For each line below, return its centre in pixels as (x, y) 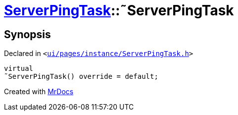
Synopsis (27, 34)
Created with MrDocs (39, 92)
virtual (19, 69)
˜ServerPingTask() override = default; (81, 77)
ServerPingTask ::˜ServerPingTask (119, 10)
